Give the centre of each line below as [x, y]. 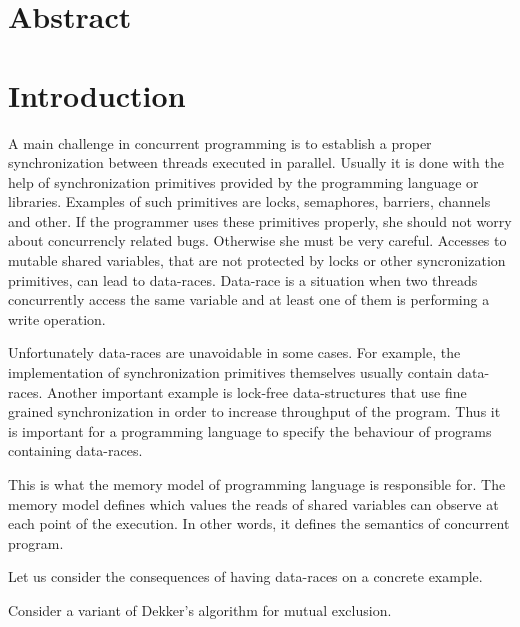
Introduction [97, 94]
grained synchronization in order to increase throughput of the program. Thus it [254, 411]
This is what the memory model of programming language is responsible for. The [257, 484]
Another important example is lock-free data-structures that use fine [256, 391]
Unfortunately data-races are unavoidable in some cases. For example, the [234, 352]
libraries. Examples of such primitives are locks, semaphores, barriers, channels [249, 201]
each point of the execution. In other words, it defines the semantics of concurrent [259, 523]
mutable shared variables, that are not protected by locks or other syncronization [257, 260]
